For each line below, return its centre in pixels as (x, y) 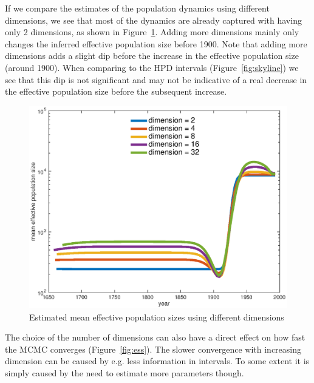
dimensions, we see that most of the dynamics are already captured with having (153, 20)
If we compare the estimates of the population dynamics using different (137, 8)
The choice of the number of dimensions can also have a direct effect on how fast (155, 337)
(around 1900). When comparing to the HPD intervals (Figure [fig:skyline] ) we (152, 67)
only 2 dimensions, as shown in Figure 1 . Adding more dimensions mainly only (152, 32)
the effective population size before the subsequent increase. (116, 91)
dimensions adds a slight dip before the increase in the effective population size (152, 56)
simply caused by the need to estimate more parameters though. (125, 373)
